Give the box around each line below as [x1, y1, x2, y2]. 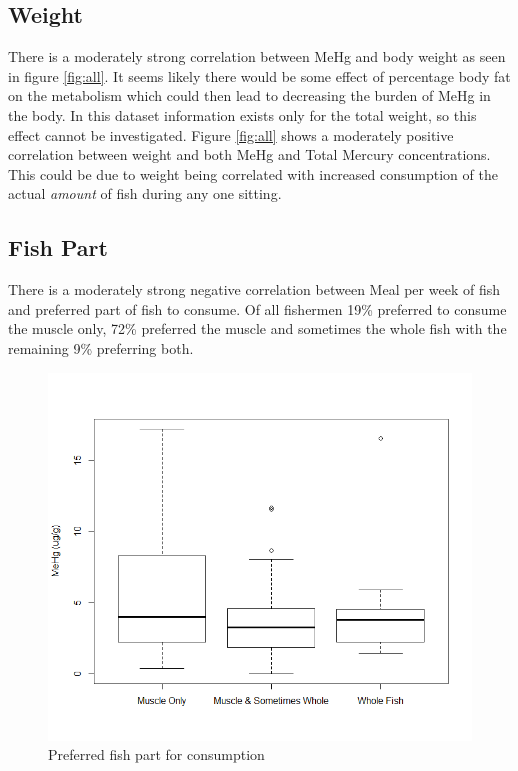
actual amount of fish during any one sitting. [8, 183, 282, 204]
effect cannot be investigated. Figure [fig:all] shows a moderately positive [8, 124, 454, 145]
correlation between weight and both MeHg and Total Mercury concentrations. [8, 144, 491, 165]
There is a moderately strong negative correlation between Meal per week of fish [8, 279, 500, 300]
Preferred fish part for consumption [48, 744, 265, 765]
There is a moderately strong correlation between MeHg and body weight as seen [8, 46, 506, 67]
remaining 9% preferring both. [8, 337, 194, 358]
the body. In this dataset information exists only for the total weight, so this [8, 104, 477, 125]
